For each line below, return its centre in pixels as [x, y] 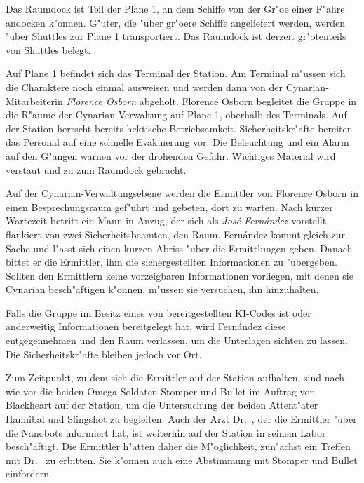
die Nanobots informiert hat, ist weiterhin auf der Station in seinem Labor [166, 432]
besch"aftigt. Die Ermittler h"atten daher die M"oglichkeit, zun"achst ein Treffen [178, 446]
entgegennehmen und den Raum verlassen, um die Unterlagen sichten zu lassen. [177, 340]
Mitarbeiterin [34, 101]
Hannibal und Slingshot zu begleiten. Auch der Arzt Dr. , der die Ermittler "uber [181, 419]
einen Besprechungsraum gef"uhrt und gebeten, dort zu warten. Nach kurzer [169, 206]
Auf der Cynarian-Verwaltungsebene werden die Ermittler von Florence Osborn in [182, 193]
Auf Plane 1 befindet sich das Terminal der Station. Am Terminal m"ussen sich [176, 73]
